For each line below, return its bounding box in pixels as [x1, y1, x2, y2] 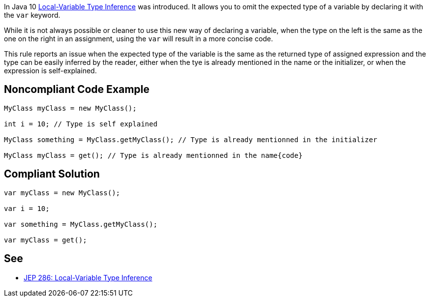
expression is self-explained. [4, 66, 97, 75]
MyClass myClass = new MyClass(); [4, 104, 137, 112]
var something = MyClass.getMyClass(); [4, 220, 157, 228]
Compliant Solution [4, 168, 100, 181]
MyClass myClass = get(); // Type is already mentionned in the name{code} [4, 151, 303, 159]
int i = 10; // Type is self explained [4, 120, 157, 128]
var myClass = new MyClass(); [4, 188, 121, 197]
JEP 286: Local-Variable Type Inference [24, 273, 153, 282]
